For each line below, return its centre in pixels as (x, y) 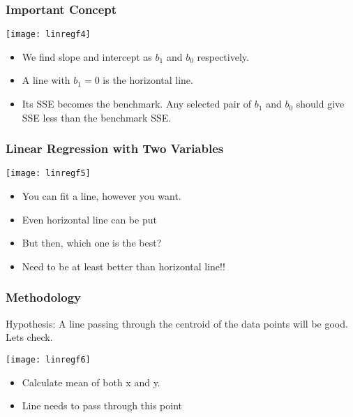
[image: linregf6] (48, 359)
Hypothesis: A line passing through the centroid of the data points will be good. (177, 323)
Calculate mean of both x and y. (91, 382)
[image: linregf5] (48, 174)
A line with (46, 80)
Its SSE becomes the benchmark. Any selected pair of (137, 104)
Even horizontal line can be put (89, 219)
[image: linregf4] (48, 35)
